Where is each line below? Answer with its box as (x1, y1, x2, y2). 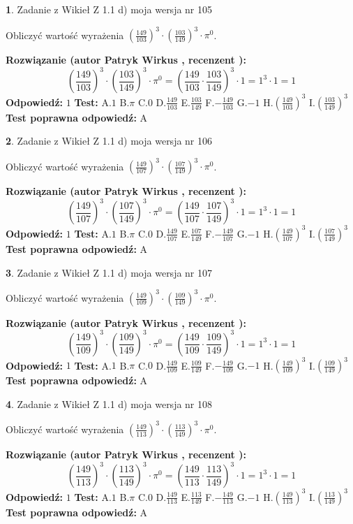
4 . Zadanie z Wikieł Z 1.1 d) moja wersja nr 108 (6, 396, 213, 411)
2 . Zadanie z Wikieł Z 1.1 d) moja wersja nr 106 (6, 133, 213, 148)
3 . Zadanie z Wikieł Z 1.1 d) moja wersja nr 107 (6, 265, 213, 279)
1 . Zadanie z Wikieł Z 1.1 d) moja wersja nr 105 (6, 2, 213, 16)
